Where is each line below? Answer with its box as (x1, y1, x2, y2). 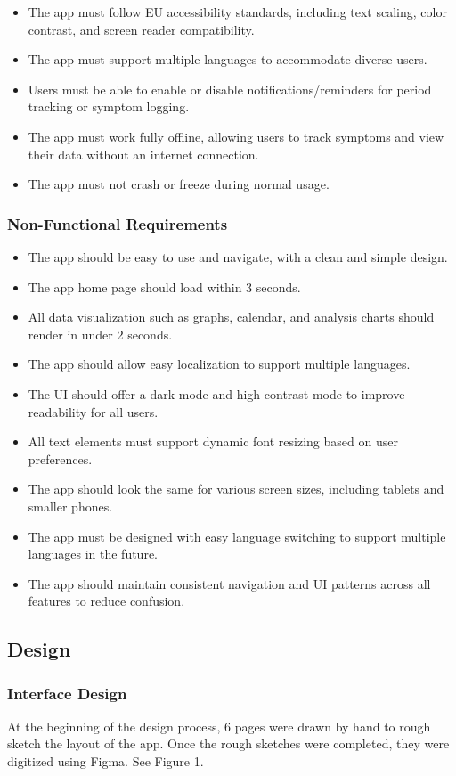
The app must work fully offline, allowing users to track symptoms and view (28, 127, 444, 145)
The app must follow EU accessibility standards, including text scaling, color (28, 3, 447, 20)
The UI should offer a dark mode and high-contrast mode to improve (28, 384, 405, 403)
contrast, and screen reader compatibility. (28, 20, 255, 38)
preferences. (28, 449, 93, 468)
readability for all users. (28, 402, 159, 421)
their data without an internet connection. (28, 144, 259, 163)
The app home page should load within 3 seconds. (28, 277, 301, 296)
